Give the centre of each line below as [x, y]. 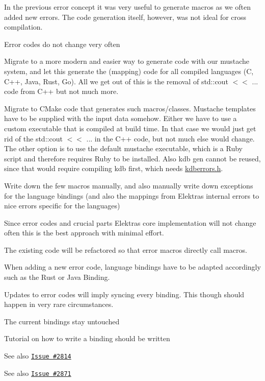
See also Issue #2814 [38, 356]
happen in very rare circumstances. [59, 304]
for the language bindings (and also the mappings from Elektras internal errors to [132, 195]
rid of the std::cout [33, 138]
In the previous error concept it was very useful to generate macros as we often [127, 7]
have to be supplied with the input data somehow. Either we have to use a [121, 118]
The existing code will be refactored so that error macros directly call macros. [126, 249]
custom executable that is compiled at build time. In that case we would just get [130, 128]
